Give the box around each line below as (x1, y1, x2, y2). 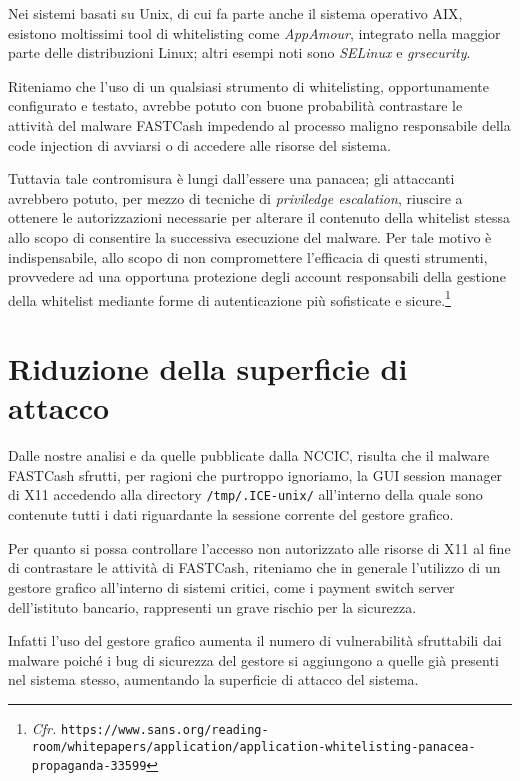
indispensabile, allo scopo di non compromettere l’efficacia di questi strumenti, (8, 246, 488, 267)
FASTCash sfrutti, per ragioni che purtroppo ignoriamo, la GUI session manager (8, 464, 503, 485)
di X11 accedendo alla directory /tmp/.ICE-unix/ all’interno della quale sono (8, 484, 483, 505)
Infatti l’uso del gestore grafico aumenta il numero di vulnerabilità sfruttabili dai (8, 630, 502, 651)
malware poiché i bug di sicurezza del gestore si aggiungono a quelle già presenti (8, 649, 499, 670)
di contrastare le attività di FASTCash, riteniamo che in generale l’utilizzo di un (8, 557, 501, 578)
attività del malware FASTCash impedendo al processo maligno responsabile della (8, 114, 511, 135)
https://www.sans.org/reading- (61, 722, 269, 737)
